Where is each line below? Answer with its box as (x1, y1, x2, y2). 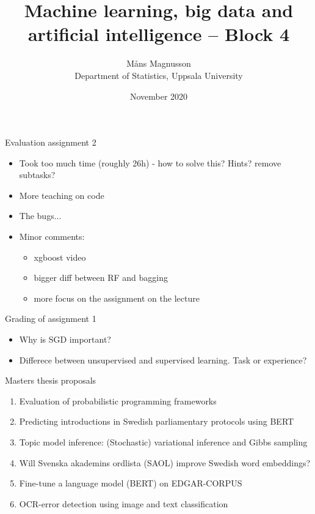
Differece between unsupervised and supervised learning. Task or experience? (19, 353, 307, 366)
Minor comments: (19, 230, 85, 243)
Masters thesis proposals (5, 374, 96, 387)
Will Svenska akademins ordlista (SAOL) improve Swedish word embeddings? (19, 456, 311, 469)
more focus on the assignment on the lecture (34, 291, 200, 304)
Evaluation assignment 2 (5, 136, 96, 149)
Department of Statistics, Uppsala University (74, 69, 243, 81)
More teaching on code (19, 188, 104, 201)
